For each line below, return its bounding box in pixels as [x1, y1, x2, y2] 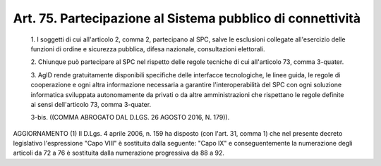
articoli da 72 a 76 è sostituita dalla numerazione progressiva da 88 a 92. [13, 148, 225, 158]
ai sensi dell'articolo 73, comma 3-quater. [30, 100, 152, 108]
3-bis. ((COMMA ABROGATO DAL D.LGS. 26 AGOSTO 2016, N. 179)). [30, 113, 230, 122]
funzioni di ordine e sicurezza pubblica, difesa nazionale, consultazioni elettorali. [30, 44, 265, 53]
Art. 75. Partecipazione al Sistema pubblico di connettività [13, 11, 361, 26]
